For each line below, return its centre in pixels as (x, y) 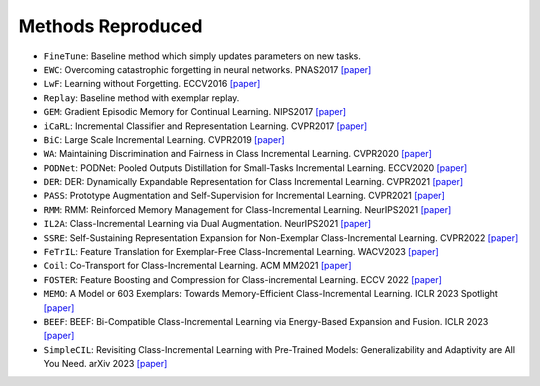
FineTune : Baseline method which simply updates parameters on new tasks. (202, 56)
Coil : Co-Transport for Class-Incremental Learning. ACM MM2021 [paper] (197, 266)
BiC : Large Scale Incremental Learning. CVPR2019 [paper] (164, 139)
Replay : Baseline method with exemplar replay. (141, 97)
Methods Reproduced (110, 26)
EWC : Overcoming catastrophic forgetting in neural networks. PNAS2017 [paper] (207, 69)
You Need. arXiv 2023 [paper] (105, 364)
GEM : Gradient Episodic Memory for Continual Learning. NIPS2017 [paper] (195, 112)
